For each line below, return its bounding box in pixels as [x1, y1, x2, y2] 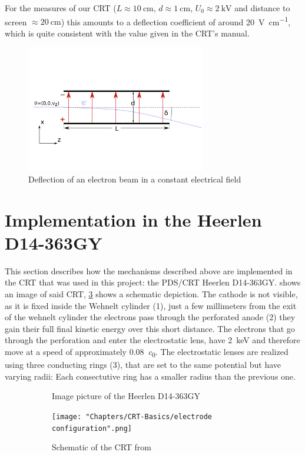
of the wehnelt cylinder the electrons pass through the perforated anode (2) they [5, 311, 296, 323]
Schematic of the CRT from [52, 441, 151, 453]
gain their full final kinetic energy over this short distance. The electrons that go [5, 322, 295, 334]
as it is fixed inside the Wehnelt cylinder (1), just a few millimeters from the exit [5, 299, 297, 311]
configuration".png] [52, 424, 132, 433]
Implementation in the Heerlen [5, 207, 262, 231]
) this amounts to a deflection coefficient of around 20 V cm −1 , [61, 14, 291, 28]
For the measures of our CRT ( [5, 2, 117, 14]
